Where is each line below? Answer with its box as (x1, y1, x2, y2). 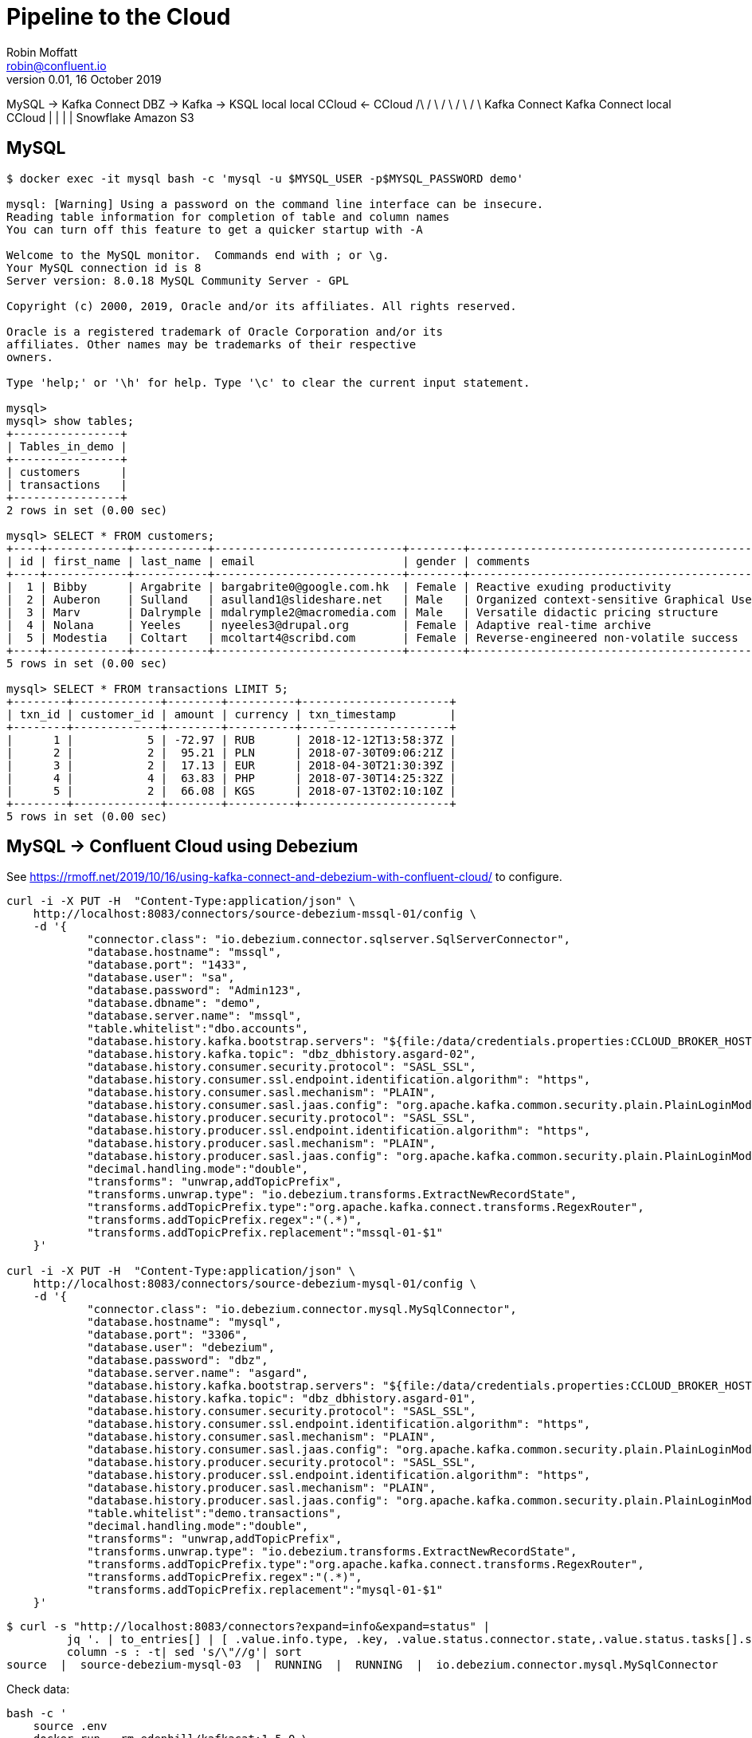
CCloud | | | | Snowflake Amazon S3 (6, 110, 194, 124)
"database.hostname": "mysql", (87, 1315, 282, 1329)
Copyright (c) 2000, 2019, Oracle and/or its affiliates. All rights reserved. (6, 299, 517, 313)
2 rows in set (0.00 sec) (6, 503, 168, 517)
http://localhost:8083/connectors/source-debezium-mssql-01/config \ (33, 907, 477, 921)
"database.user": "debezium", (87, 1341, 276, 1355)
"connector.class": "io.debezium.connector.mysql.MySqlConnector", (87, 1303, 517, 1316)
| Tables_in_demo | (6, 439, 127, 453)
